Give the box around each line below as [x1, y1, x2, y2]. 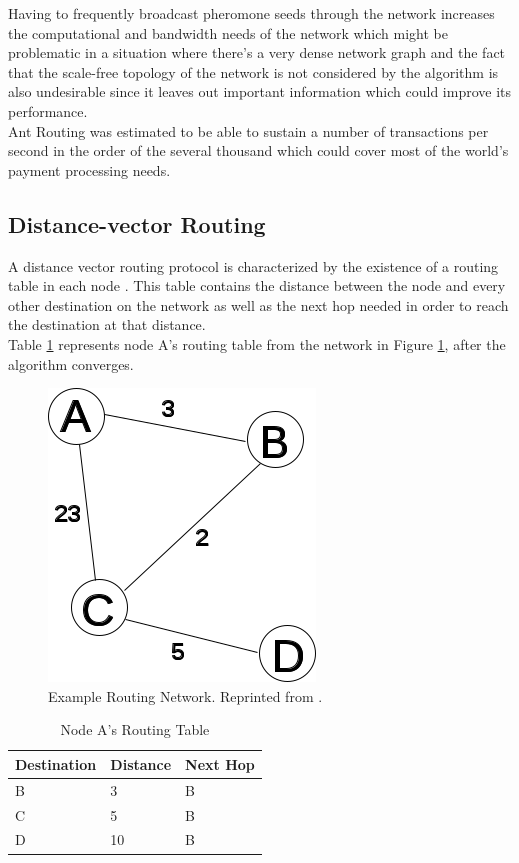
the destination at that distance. [8, 314, 206, 335]
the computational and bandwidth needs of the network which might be [8, 22, 448, 43]
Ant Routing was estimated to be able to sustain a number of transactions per [8, 120, 489, 141]
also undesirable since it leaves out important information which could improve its [8, 81, 511, 102]
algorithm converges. [8, 353, 134, 374]
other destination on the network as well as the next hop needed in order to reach [8, 294, 509, 315]
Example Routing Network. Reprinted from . [48, 685, 323, 706]
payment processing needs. [8, 159, 171, 180]
